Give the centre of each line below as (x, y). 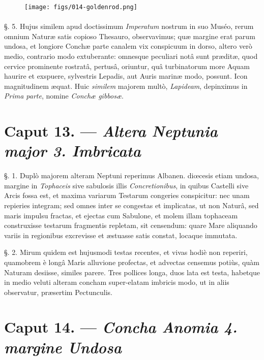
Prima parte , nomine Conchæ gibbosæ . (64, 96)
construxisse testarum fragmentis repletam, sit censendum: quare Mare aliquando (131, 225)
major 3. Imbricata (72, 151)
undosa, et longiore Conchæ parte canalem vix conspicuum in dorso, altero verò (128, 46)
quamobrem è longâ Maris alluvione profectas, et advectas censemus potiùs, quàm (132, 262)
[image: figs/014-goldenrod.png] (81, 7)
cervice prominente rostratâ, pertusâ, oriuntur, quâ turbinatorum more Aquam (127, 66)
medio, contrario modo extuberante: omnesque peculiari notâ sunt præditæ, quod (131, 56)
